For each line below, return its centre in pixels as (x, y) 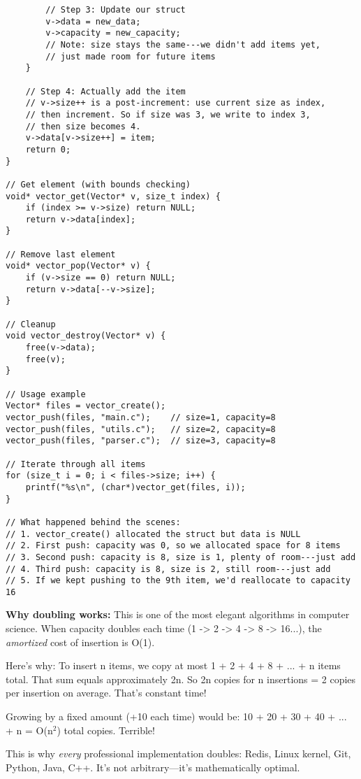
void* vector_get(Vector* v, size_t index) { (113, 196)
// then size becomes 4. (83, 126)
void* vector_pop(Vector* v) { (78, 266)
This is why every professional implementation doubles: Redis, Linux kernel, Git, (178, 753)
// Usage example (46, 394)
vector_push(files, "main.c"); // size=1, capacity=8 (141, 417)
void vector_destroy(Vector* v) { (86, 336)
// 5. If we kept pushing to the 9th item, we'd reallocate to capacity (178, 581)
